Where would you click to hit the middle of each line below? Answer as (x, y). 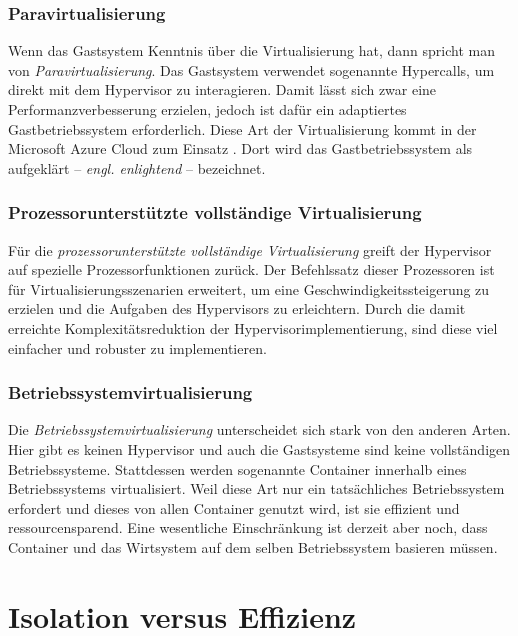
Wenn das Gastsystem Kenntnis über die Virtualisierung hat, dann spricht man (251, 50)
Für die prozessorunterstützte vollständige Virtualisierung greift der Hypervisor (250, 249)
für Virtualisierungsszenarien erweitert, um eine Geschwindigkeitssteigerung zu (249, 288)
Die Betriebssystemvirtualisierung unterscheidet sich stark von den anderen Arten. (259, 429)
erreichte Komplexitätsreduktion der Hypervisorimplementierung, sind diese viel (253, 327)
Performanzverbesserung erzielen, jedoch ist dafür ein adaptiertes (207, 109)
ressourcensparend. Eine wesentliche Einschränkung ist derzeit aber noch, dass (248, 527)
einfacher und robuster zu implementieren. (137, 347)
